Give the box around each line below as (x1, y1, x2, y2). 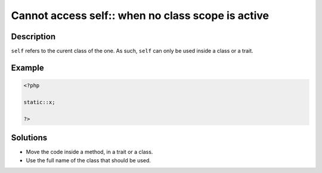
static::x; (23, 99, 55, 105)
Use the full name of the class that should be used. (26, 156, 151, 163)
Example (11, 62, 44, 73)
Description (11, 32, 56, 42)
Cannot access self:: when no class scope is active (11, 9, 270, 22)
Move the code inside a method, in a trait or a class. (26, 149, 153, 156)
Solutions (11, 133, 48, 143)
